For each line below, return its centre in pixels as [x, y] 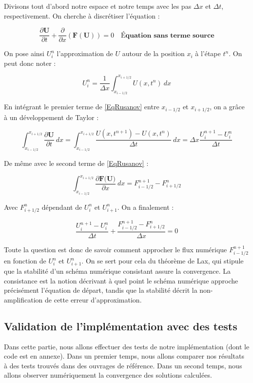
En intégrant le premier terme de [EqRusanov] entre [82, 107]
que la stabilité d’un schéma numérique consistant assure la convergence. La [117, 271]
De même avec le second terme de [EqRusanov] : [76, 163]
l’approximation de [85, 53]
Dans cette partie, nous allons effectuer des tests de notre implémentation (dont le [127, 346]
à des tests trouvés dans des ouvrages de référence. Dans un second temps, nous [123, 365]
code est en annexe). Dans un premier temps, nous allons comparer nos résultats [124, 356]
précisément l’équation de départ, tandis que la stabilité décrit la [101, 290]
